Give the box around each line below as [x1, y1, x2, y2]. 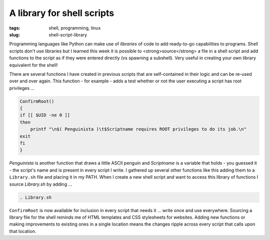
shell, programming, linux [48, 25, 101, 31]
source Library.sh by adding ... [9, 181, 72, 187]
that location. [9, 228, 36, 234]
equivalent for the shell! [9, 62, 58, 68]
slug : [9, 31, 20, 37]
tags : [9, 25, 20, 31]
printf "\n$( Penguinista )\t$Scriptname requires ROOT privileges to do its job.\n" [30, 126, 247, 132]
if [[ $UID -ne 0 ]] [19, 112, 70, 118]
